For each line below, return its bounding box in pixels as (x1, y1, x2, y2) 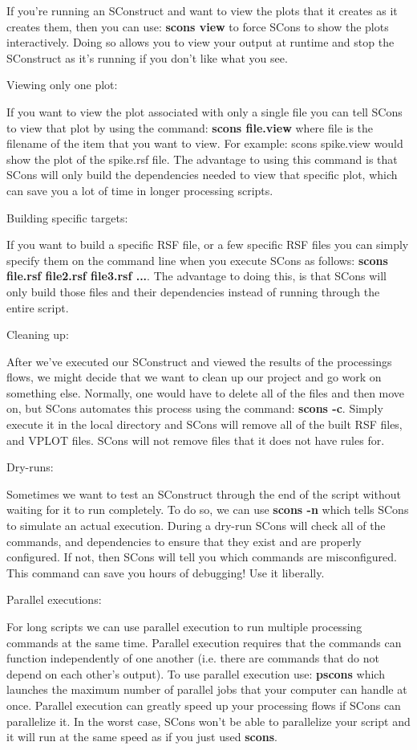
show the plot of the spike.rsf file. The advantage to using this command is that (6, 150, 398, 167)
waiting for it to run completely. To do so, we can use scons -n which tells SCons (6, 501, 409, 518)
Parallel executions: (6, 591, 102, 608)
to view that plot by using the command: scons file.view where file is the (6, 119, 374, 136)
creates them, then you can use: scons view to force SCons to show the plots (6, 18, 389, 35)
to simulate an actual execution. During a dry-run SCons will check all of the (6, 517, 386, 534)
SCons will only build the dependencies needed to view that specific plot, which (6, 166, 398, 183)
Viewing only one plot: (6, 76, 118, 93)
